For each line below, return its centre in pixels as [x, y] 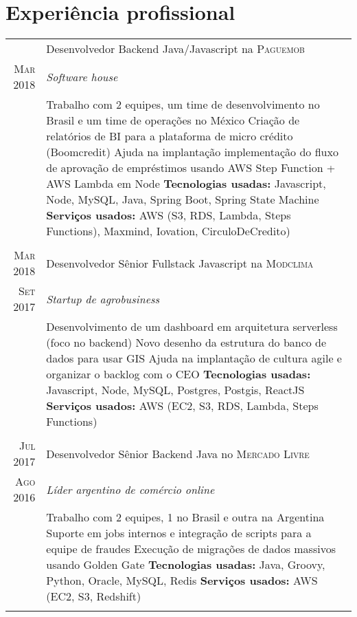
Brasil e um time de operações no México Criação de [173, 120]
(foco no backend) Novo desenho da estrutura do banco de [186, 343]
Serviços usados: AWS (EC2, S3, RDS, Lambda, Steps [182, 406]
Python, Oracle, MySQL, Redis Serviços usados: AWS [182, 581]
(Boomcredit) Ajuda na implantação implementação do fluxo [192, 152]
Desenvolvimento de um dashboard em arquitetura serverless [192, 327]
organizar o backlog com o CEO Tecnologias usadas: [178, 374]
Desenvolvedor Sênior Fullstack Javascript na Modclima [180, 263]
